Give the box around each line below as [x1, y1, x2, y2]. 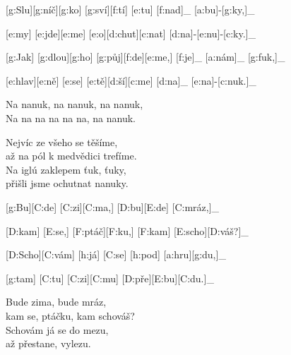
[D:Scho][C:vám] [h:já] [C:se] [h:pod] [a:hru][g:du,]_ [6, 247, 226, 262]
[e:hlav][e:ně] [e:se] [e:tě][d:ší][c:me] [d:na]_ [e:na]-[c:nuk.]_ [6, 73, 256, 88]
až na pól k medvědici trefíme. [6, 148, 137, 163]
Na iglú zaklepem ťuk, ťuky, [6, 162, 126, 176]
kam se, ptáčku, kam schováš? [6, 308, 135, 323]
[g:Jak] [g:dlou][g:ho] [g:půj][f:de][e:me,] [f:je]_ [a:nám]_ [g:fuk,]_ [6, 49, 285, 64]
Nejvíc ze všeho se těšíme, [6, 134, 118, 149]
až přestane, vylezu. [6, 336, 91, 351]
